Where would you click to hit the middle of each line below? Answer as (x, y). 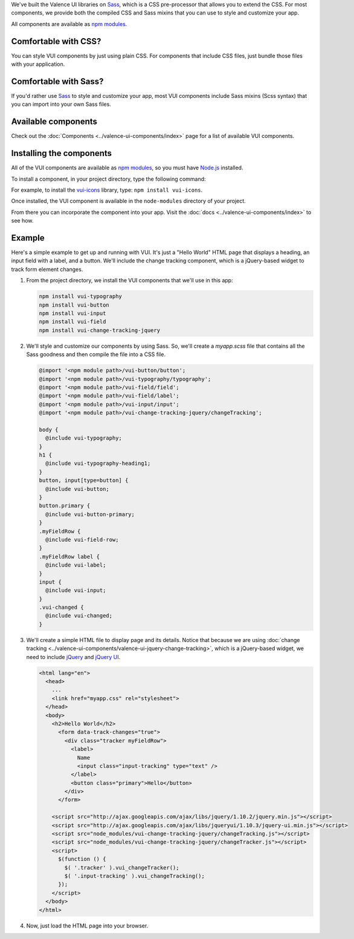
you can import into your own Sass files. (61, 104)
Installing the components (61, 153)
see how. (22, 221)
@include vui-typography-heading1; (98, 463)
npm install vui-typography (80, 297)
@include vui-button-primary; (90, 514)
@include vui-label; (76, 565)
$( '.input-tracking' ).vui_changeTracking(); (134, 876)
